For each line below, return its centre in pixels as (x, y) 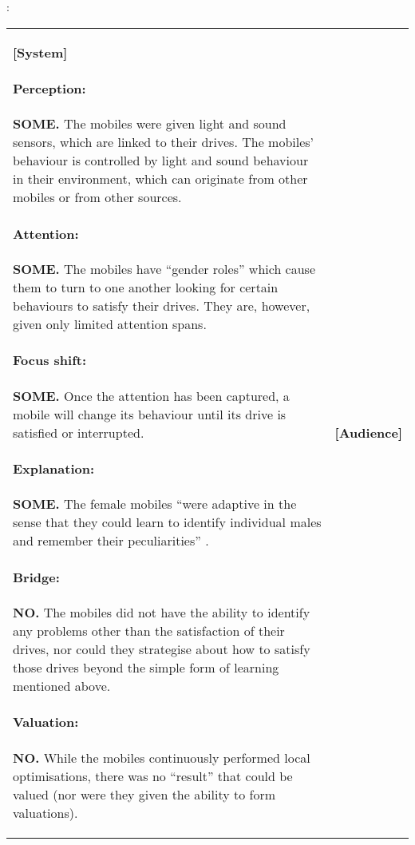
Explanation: (54, 468)
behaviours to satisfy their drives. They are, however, (162, 305)
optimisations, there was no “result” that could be (153, 776)
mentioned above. (62, 685)
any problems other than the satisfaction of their (149, 630)
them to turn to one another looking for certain (146, 287)
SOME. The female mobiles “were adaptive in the (155, 504)
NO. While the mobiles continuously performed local (162, 757)
